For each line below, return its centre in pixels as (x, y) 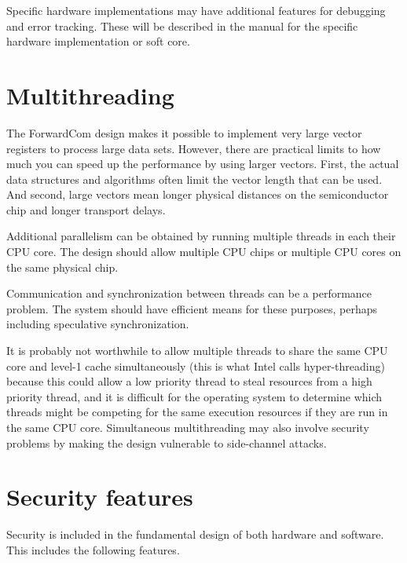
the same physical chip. (62, 267)
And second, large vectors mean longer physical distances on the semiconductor (198, 194)
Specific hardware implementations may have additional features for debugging (196, 10)
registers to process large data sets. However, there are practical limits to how (194, 148)
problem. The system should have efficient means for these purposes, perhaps (192, 308)
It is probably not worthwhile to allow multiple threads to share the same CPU (197, 351)
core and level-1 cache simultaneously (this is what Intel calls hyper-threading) (196, 366)
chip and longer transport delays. (86, 209)
